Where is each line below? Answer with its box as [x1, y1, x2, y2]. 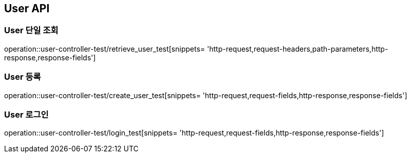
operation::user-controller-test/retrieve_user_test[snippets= [4, 44, 205, 53]
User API [4, 2, 50, 15]
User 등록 [4, 72, 41, 82]
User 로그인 [4, 109, 49, 120]
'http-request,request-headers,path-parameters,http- [207, 44, 388, 53]
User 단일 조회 [4, 25, 58, 36]
